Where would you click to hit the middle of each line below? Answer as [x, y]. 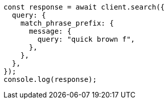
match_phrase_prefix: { [67, 23]
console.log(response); [50, 79]
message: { [50, 31]
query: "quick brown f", [86, 39]
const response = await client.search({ [84, 7]
